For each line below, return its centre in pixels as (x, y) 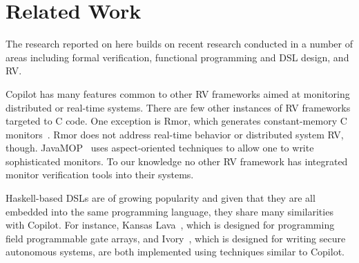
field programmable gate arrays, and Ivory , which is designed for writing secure (176, 238)
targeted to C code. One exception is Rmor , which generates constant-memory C (176, 121)
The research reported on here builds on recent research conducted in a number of (179, 44)
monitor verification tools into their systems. (100, 175)
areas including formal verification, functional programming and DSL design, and (177, 57)
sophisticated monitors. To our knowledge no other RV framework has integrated (177, 161)
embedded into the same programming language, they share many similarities (169, 211)
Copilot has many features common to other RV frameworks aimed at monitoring (178, 93)
